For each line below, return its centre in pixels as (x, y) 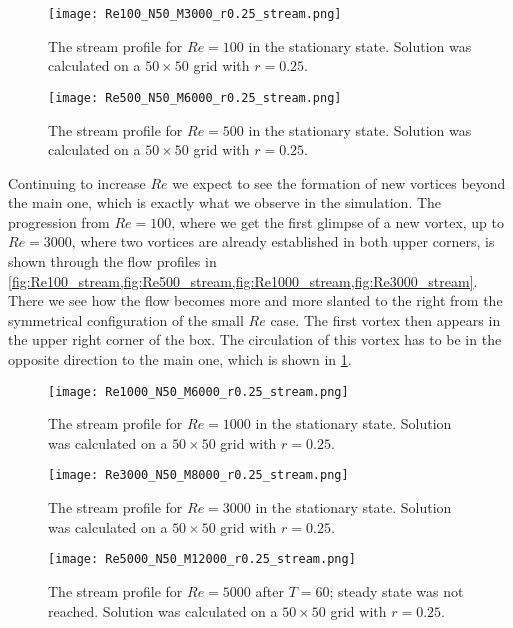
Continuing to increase (77, 182)
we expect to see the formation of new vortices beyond (339, 182)
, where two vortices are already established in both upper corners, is (283, 241)
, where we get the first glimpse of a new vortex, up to (338, 221)
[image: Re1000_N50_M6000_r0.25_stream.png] (198, 391)
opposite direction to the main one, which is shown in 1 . (180, 359)
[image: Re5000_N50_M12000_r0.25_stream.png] (202, 559)
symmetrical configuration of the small (126, 319)
